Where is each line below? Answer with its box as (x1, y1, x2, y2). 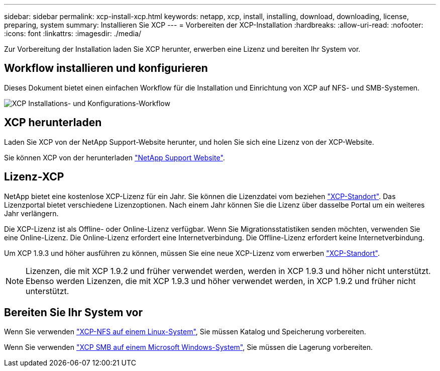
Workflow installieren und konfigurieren (4, 62, 208, 75)
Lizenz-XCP (4, 170, 64, 183)
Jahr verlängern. (4, 209, 59, 218)
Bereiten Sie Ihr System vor (4, 306, 143, 319)
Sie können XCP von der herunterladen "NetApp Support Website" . (4, 153, 225, 162)
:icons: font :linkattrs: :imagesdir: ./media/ (4, 29, 142, 38)
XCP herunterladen (4, 116, 102, 129)
